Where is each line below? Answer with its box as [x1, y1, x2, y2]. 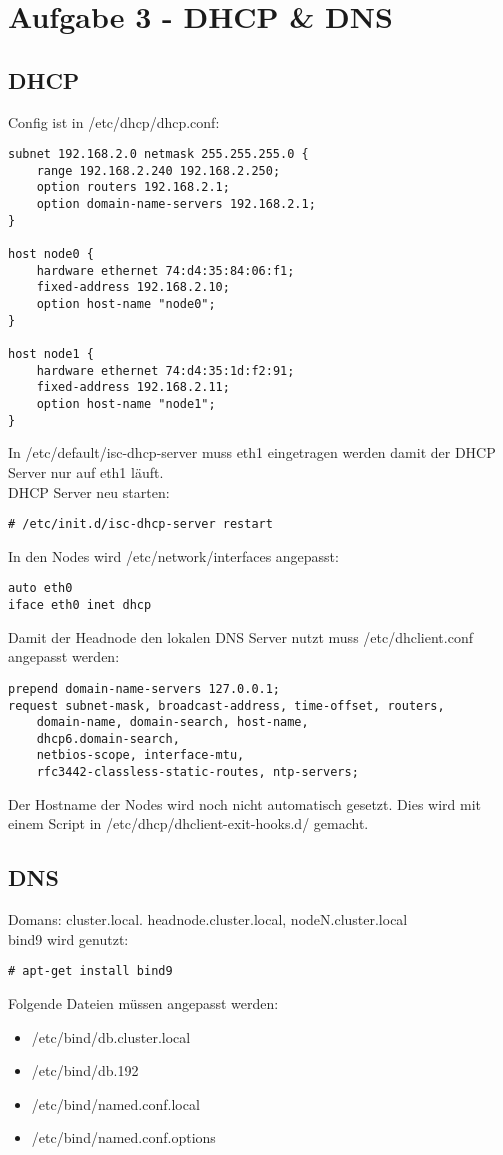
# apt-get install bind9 [8, 964, 173, 979]
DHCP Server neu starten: [8, 481, 170, 502]
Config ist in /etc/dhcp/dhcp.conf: [8, 111, 220, 132]
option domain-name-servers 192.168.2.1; [36, 197, 316, 212]
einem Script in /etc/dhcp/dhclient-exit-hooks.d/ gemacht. [8, 813, 369, 834]
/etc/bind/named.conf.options [31, 1127, 216, 1148]
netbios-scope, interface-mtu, [36, 748, 245, 763]
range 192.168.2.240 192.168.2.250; [36, 163, 281, 178]
